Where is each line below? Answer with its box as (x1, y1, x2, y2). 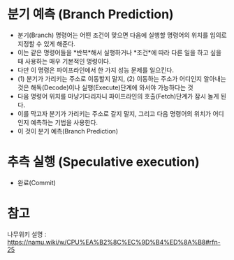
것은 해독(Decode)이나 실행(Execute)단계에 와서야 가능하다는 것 (17, 83, 193, 92)
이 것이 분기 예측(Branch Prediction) (17, 127, 119, 135)
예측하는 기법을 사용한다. (30, 118, 98, 127)
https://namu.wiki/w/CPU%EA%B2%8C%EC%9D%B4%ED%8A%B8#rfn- (7, 238, 221, 246)
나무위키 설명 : (7, 230, 47, 238)
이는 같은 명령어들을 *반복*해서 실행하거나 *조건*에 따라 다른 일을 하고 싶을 (17, 48, 222, 57)
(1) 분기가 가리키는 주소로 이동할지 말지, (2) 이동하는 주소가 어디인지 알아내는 (17, 74, 227, 82)
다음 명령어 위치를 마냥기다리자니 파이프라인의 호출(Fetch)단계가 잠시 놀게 (17, 92, 219, 100)
